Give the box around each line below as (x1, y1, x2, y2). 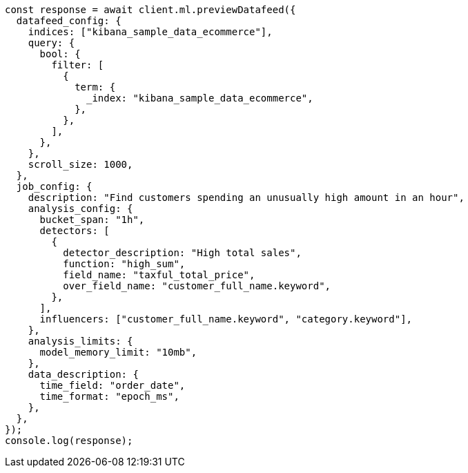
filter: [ (51, 59, 104, 70)
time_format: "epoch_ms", (39, 391, 179, 402)
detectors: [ (39, 225, 110, 236)
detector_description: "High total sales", (63, 247, 302, 258)
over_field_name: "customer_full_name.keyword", (63, 280, 331, 291)
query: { (28, 37, 75, 48)
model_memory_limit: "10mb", (39, 347, 197, 358)
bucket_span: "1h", (39, 214, 145, 225)
